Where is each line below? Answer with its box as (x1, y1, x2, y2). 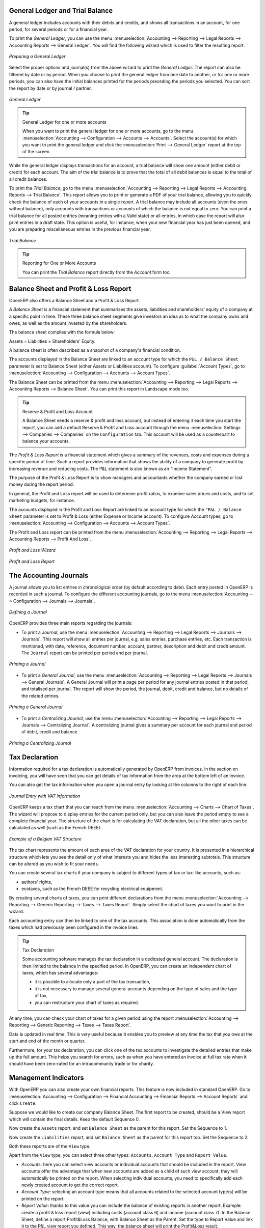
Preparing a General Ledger (9, 54, 66, 59)
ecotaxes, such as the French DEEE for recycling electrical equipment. (21, 886, 163, 892)
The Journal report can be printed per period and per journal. (21, 650, 148, 656)
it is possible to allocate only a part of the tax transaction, (34, 979, 151, 985)
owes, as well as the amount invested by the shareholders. (9, 320, 128, 326)
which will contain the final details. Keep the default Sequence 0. (9, 1116, 140, 1122)
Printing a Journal (9, 661, 46, 667)
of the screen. (22, 149, 51, 155)
